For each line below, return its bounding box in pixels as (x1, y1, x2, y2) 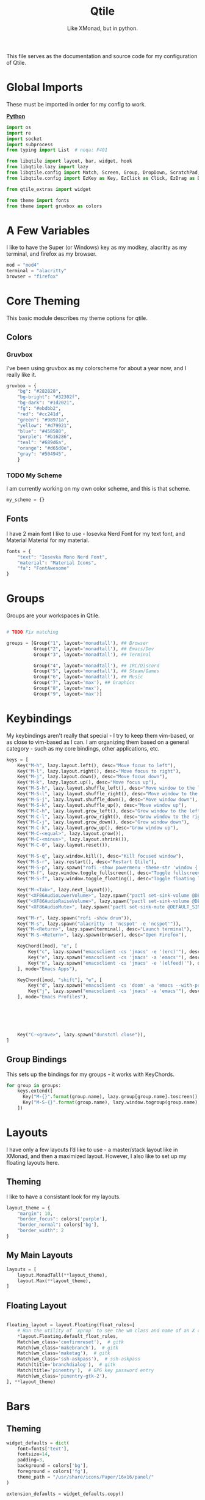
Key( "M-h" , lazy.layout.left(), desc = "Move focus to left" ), (17, 762, 176, 768)
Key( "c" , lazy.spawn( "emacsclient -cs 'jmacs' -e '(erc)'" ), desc (28, 949, 201, 955)
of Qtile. (6, 59, 26, 66)
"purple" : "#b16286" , (17, 434, 72, 440)
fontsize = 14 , (17, 1451, 51, 1457)
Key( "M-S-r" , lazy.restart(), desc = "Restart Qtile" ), (17, 858, 157, 865)
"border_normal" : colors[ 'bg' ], (17, 1222, 99, 1228)
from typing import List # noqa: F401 (6, 147, 108, 154)
